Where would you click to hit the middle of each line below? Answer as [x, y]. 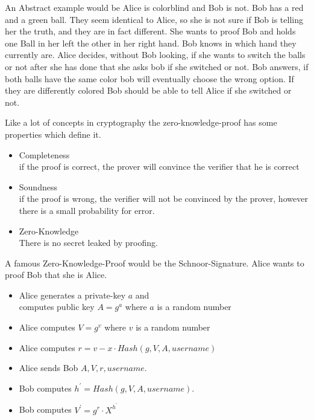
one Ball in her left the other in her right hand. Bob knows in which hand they [151, 43]
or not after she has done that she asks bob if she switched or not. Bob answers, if [157, 66]
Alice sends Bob [49, 368]
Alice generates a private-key [72, 295]
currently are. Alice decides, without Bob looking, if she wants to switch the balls [155, 55]
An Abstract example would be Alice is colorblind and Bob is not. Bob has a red [154, 7]
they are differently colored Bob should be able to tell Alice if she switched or [148, 90]
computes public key [57, 307]
